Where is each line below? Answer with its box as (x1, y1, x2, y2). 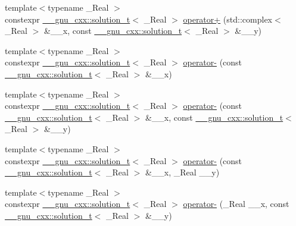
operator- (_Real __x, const (183, 197, 289, 210)
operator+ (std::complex (183, 12, 273, 25)
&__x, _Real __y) (145, 166, 220, 178)
